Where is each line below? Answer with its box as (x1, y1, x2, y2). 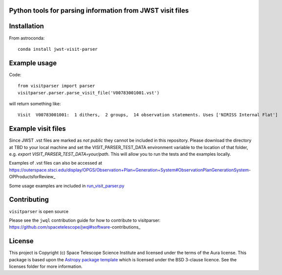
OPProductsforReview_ (9, 174, 56, 180)
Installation (9, 22, 44, 30)
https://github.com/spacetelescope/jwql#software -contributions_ (9, 224, 141, 230)
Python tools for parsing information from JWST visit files (9, 6, 189, 15)
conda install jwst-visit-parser (18, 46, 98, 52)
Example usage (9, 59, 57, 67)
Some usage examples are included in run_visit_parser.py (9, 183, 125, 189)
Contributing (9, 195, 49, 204)
